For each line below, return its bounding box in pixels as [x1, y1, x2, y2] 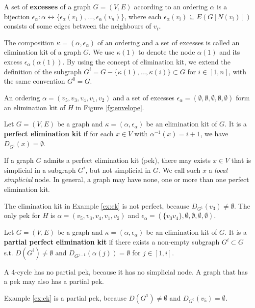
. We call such [158, 164, 201, 175]
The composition [4, 37, 54, 47]
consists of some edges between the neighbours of [4, 21, 152, 31]
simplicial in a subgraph [4, 164, 76, 175]
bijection [4, 11, 30, 21]
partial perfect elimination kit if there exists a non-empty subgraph [4, 237, 220, 246]
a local [208, 164, 228, 175]
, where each [124, 11, 162, 21]
